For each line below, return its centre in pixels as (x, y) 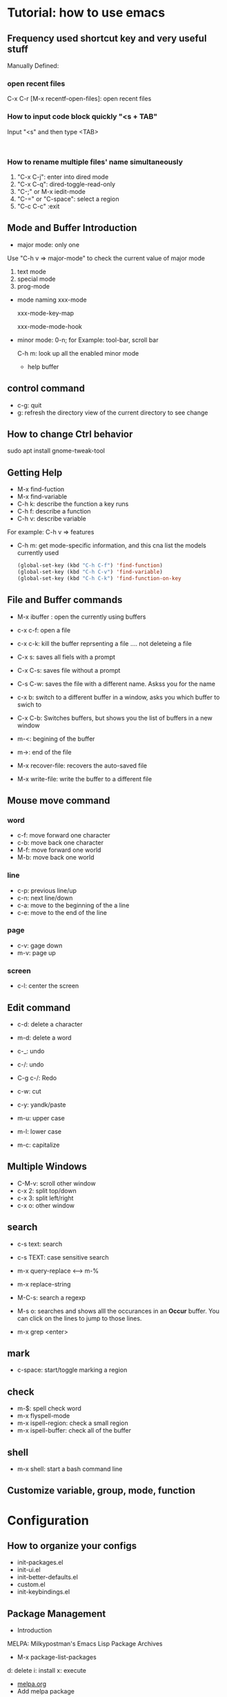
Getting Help (35, 472)
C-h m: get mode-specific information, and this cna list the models (112, 545)
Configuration (48, 1520)
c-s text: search (40, 1244)
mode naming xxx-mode (52, 300)
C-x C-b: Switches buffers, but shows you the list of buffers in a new (115, 718)
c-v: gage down (40, 945)
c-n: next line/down (45, 898)
